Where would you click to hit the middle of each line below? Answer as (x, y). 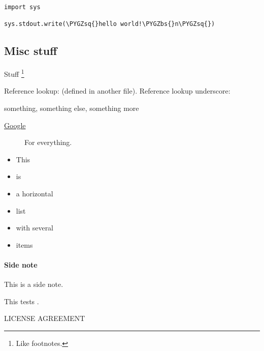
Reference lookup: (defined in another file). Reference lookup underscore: (117, 91)
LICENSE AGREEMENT (45, 318)
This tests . (22, 301)
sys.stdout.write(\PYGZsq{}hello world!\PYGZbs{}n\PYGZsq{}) (110, 24)
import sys (22, 7)
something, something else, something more (72, 108)
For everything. (48, 142)
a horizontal (35, 193)
